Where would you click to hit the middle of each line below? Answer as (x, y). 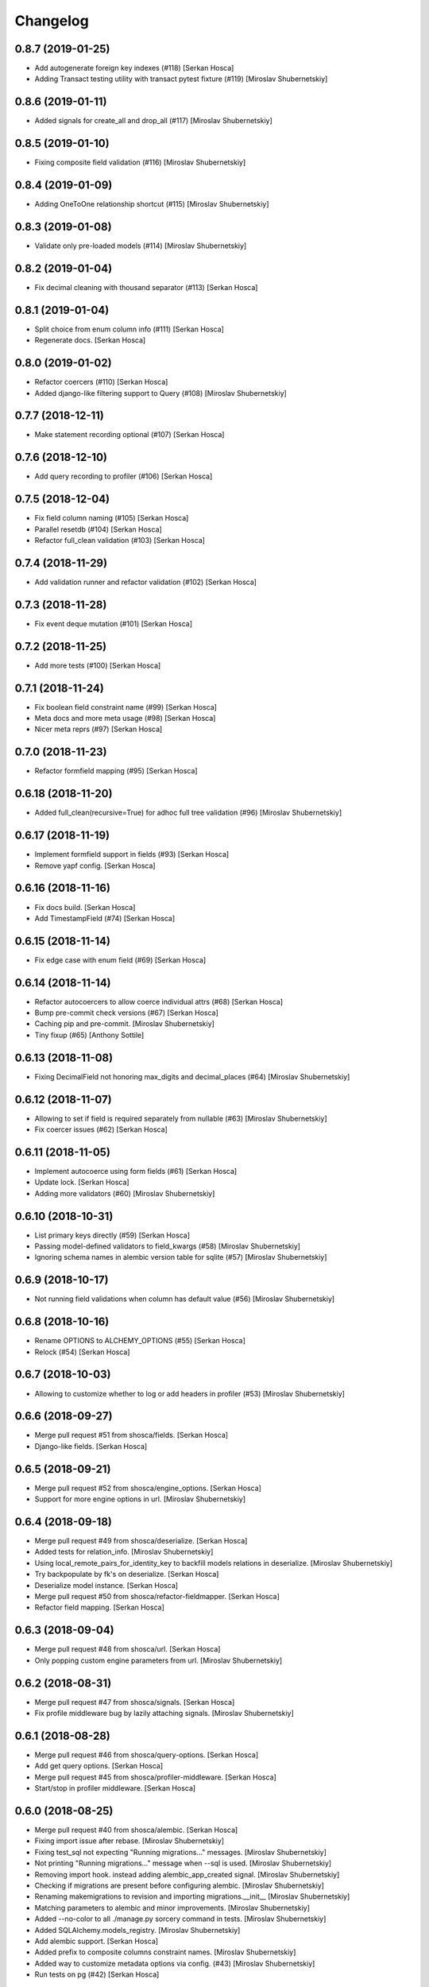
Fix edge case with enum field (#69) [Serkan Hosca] (120, 960)
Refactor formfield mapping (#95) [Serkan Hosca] (116, 771)
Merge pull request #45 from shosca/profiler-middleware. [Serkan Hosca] (156, 1777)
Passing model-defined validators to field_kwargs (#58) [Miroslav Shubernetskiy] (168, 1246)
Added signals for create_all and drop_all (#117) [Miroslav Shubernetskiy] (154, 121)
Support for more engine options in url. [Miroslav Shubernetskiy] (140, 1499)
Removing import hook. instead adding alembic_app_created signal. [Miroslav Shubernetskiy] (187, 1874)
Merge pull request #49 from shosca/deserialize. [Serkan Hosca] (141, 1541)
